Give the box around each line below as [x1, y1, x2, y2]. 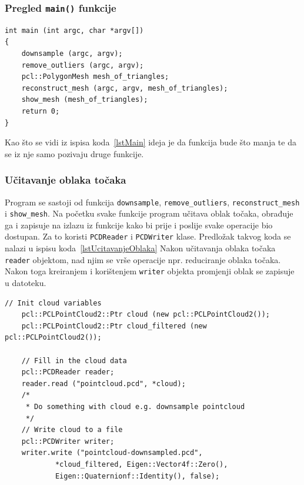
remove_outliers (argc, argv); [21, 61, 144, 69]
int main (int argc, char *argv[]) [5, 26, 144, 35]
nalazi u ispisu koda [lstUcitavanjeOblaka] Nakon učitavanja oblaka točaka [5, 242, 276, 254]
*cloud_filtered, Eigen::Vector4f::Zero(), [55, 460, 228, 469]
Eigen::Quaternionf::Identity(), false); [55, 471, 220, 480]
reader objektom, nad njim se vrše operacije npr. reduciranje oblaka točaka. [5, 253, 281, 265]
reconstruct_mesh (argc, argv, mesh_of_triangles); [21, 84, 228, 92]
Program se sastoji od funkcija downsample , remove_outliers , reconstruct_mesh [5, 195, 300, 208]
